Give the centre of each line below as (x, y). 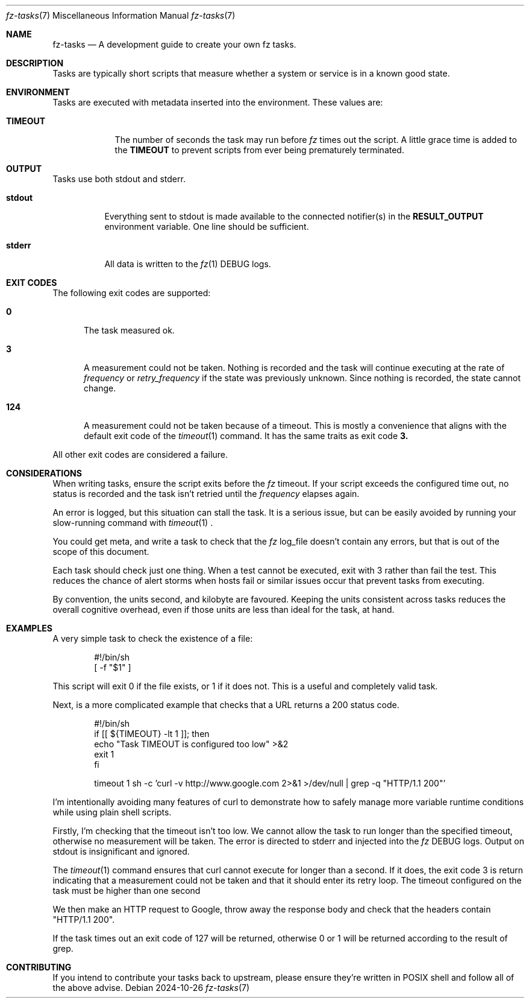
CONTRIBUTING (39, 967)
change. (100, 388)
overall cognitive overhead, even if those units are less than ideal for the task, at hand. (224, 609)
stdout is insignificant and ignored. (121, 851)
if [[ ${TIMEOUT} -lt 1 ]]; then (152, 734)
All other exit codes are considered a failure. (140, 454)
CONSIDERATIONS (44, 473)
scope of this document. (101, 552)
